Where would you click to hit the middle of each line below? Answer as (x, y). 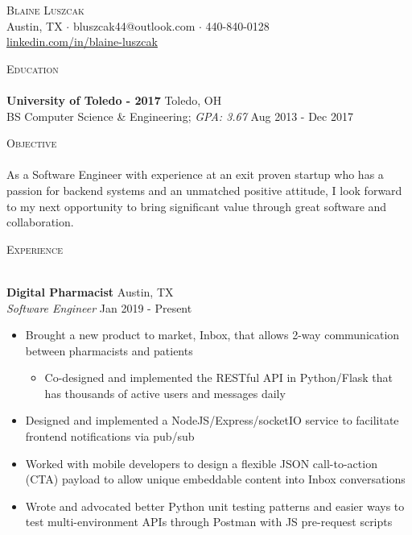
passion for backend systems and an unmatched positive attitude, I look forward (204, 190)
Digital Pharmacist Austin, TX (90, 291)
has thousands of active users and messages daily (165, 393)
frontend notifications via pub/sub (110, 436)
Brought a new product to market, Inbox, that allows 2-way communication (212, 335)
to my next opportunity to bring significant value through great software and (197, 206)
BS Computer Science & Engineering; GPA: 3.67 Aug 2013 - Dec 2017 (180, 116)
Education (33, 68)
